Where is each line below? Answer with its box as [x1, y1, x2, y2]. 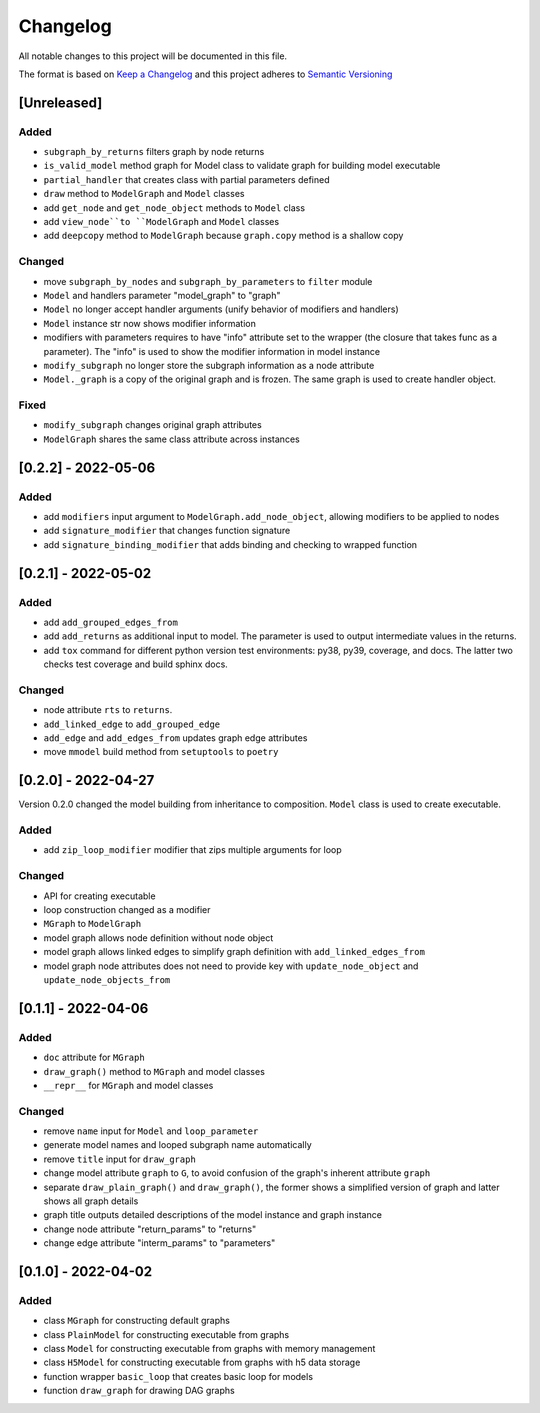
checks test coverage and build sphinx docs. [43, 658, 229, 670]
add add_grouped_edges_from [43, 616, 179, 628]
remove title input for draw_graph [43, 1153, 197, 1165]
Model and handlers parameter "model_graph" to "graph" [43, 289, 281, 301]
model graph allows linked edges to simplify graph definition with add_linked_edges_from [43, 946, 425, 958]
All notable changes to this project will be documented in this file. [18, 50, 288, 62]
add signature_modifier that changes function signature [43, 525, 291, 537]
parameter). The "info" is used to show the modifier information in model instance [43, 345, 380, 357]
